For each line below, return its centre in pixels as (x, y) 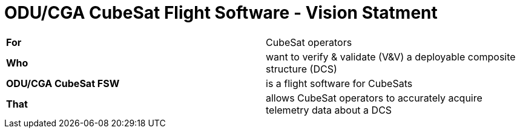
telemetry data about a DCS (329, 110)
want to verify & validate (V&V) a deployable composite (391, 57)
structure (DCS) (301, 69)
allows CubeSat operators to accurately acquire (374, 98)
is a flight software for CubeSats (339, 83)
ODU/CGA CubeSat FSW (63, 83)
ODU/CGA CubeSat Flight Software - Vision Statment (221, 13)
